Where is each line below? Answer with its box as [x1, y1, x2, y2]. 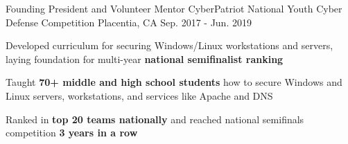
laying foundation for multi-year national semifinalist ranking [6, 51, 284, 66]
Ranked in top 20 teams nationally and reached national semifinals [6, 111, 304, 126]
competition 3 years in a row [6, 125, 138, 140]
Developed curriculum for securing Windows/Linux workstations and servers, [6, 38, 333, 53]
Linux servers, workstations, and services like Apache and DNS [6, 88, 273, 102]
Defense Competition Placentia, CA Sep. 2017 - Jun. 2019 [6, 15, 252, 29]
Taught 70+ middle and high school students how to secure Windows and [6, 75, 342, 89]
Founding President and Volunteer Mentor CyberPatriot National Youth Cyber [6, 1, 342, 15]
